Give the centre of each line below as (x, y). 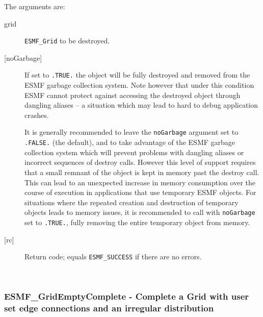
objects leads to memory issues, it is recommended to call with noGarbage (140, 212)
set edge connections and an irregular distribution (109, 308)
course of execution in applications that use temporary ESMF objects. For (140, 192)
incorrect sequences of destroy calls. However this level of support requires (140, 162)
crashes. (37, 115)
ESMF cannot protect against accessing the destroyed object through (133, 95)
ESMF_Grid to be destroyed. (67, 41)
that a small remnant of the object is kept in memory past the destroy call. (142, 172)
